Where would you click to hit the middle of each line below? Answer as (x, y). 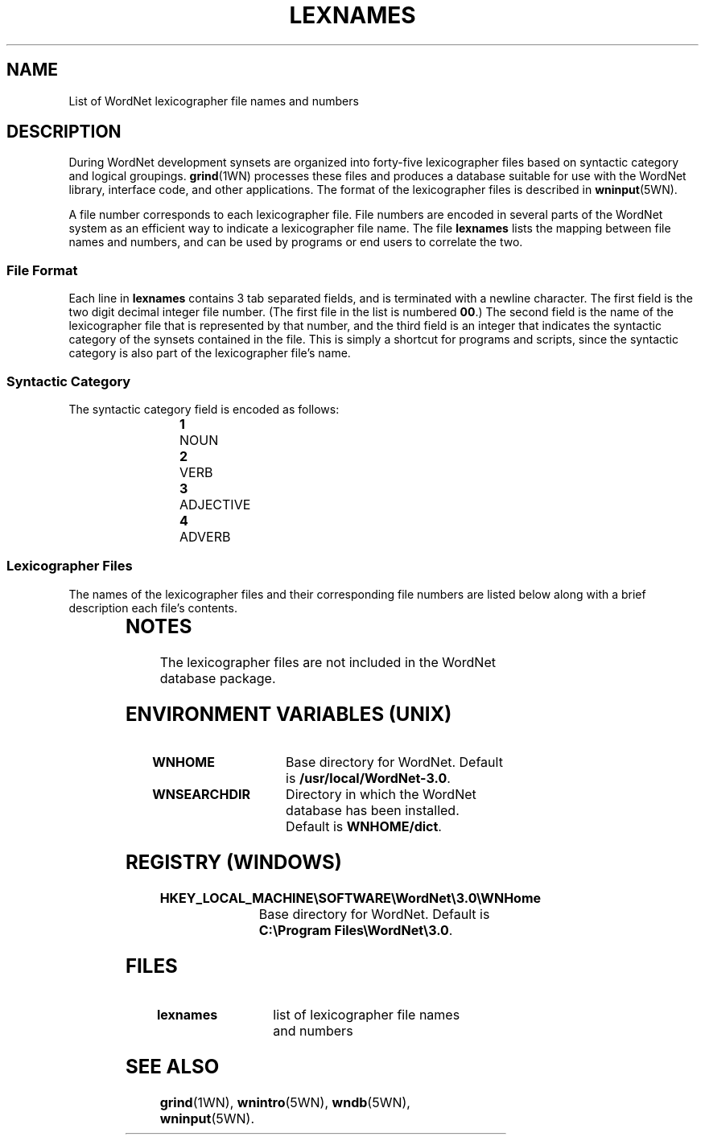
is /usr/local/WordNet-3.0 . (368, 779)
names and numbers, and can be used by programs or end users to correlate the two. (296, 242)
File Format (42, 270)
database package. (218, 678)
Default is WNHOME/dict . (364, 827)
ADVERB (205, 536)
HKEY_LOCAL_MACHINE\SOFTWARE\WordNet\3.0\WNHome (350, 898)
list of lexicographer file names (367, 1015)
